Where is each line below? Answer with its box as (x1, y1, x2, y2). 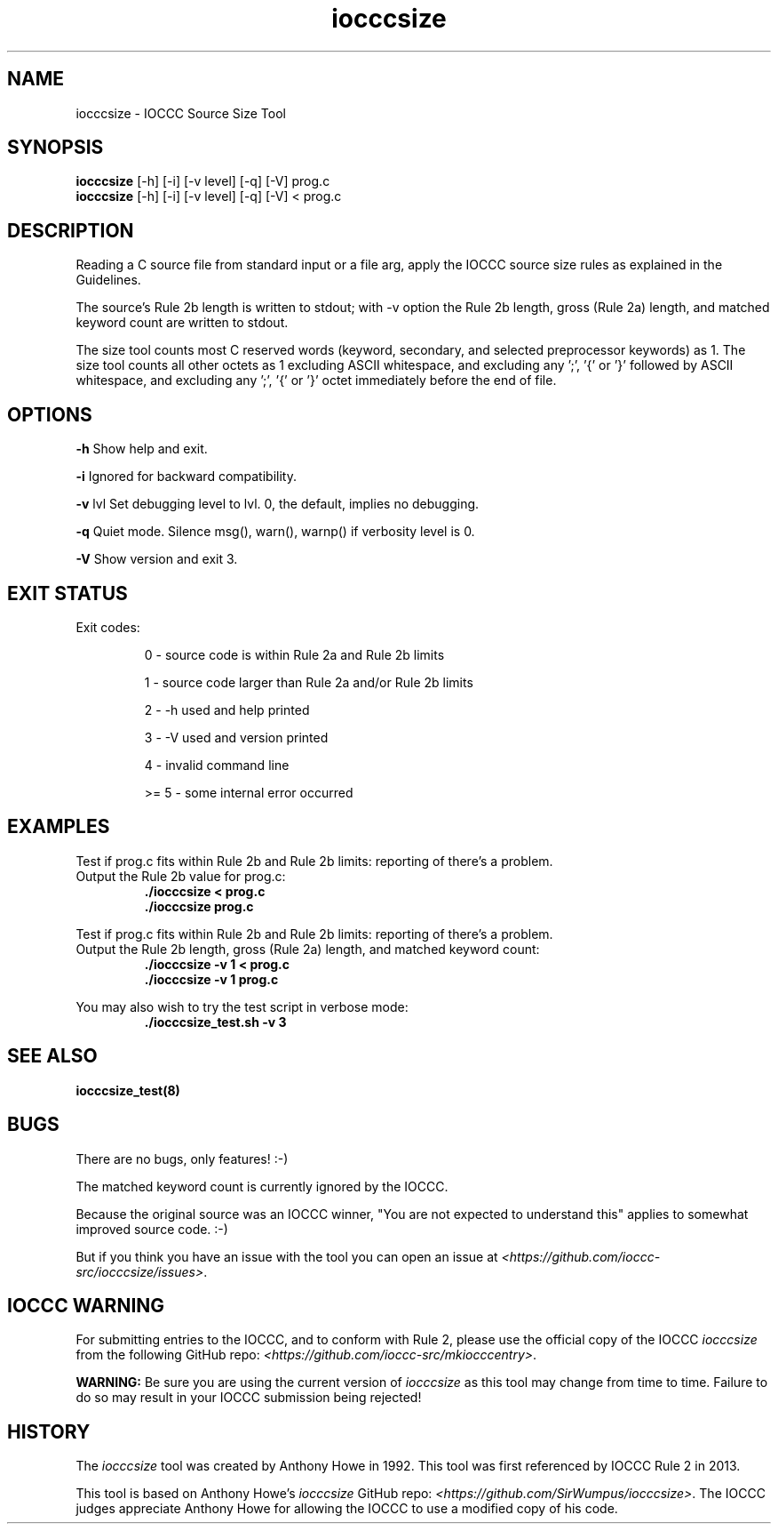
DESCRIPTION (7, 219, 134, 242)
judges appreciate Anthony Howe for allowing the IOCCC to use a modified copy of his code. (75, 1501, 618, 1517)
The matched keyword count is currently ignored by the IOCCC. (75, 1178, 449, 1194)
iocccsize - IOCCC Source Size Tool (75, 105, 286, 121)
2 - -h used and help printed (144, 701, 310, 717)
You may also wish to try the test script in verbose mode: (75, 998, 409, 1014)
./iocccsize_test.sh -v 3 (144, 1014, 287, 1030)
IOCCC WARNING (7, 1294, 165, 1317)
